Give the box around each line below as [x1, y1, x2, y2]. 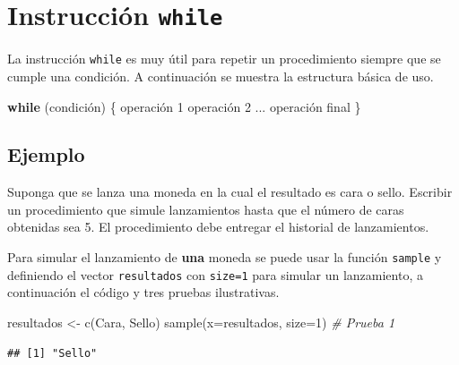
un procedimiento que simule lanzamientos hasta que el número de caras [7, 199, 404, 218]
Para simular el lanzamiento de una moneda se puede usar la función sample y [7, 248, 442, 267]
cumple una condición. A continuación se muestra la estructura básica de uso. [7, 66, 434, 85]
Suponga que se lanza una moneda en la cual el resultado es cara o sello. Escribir [7, 182, 453, 201]
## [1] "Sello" [7, 346, 98, 360]
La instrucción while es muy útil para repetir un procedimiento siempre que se [7, 49, 441, 68]
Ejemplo [7, 140, 85, 168]
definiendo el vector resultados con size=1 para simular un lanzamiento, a [7, 265, 423, 284]
